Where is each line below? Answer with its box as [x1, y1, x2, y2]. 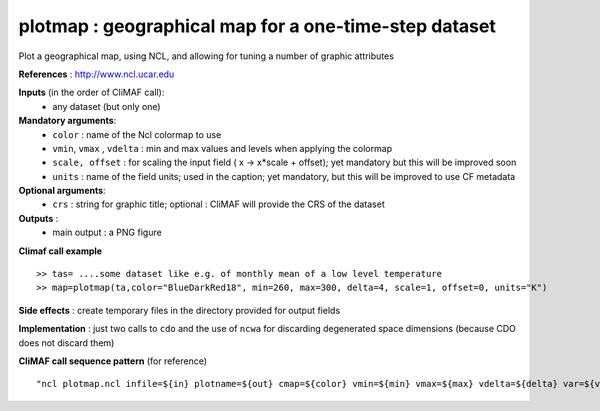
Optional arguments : [18, 185, 106, 197]
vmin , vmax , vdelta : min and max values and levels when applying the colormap [52, 142, 393, 154]
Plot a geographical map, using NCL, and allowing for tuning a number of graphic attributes [18, 50, 395, 62]
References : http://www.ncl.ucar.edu [18, 68, 175, 80]
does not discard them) [18, 336, 115, 349]
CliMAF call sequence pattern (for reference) [18, 355, 208, 367]
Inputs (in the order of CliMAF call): [18, 86, 165, 99]
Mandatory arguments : [18, 115, 117, 127]
